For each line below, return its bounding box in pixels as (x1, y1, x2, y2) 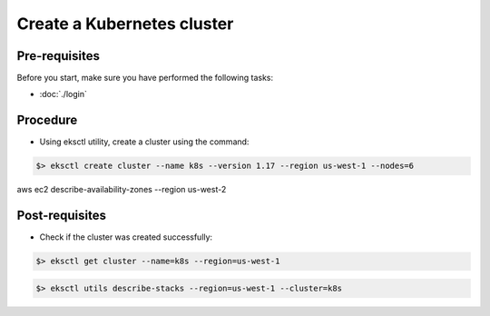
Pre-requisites (16, 48, 100, 64)
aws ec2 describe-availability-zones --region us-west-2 (16, 184, 227, 195)
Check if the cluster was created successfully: (39, 232, 213, 242)
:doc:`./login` (39, 89, 88, 100)
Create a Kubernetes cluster (16, 14, 234, 34)
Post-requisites (16, 208, 106, 223)
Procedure (16, 113, 78, 128)
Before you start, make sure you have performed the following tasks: (16, 73, 274, 84)
